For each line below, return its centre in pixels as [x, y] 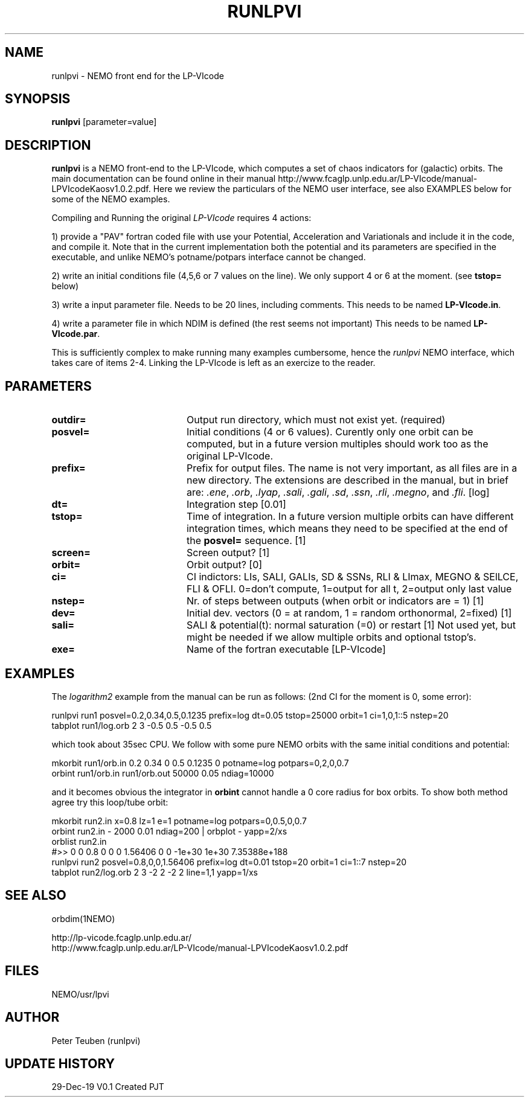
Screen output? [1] [228, 553]
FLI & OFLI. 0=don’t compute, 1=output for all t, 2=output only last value [349, 589]
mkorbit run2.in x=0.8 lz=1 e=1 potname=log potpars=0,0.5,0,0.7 [179, 821]
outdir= [69, 420]
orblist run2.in [79, 841]
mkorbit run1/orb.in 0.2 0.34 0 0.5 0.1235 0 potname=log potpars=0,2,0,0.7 [200, 763]
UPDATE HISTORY [60, 1063]
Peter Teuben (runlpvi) [96, 1040]
